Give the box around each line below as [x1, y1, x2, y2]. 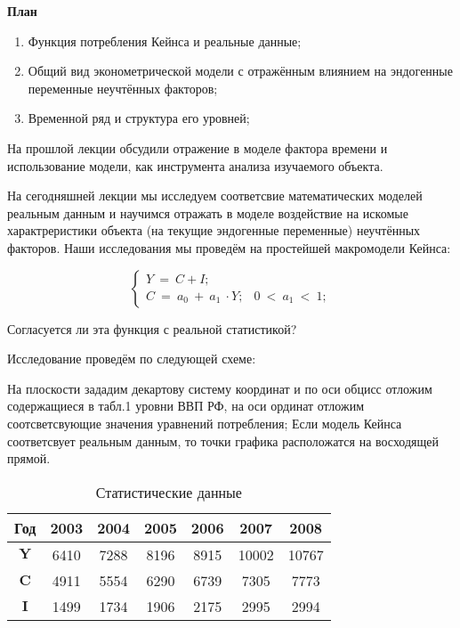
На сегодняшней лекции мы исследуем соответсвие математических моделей [7, 186, 423, 205]
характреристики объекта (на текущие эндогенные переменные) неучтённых [7, 221, 421, 240]
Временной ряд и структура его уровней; [28, 109, 250, 127]
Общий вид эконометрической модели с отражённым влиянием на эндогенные [28, 61, 453, 80]
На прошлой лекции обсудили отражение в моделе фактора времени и [7, 138, 388, 157]
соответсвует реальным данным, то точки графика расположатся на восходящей [7, 431, 440, 450]
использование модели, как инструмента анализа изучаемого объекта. [7, 156, 383, 175]
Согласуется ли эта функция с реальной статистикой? [7, 319, 297, 338]
